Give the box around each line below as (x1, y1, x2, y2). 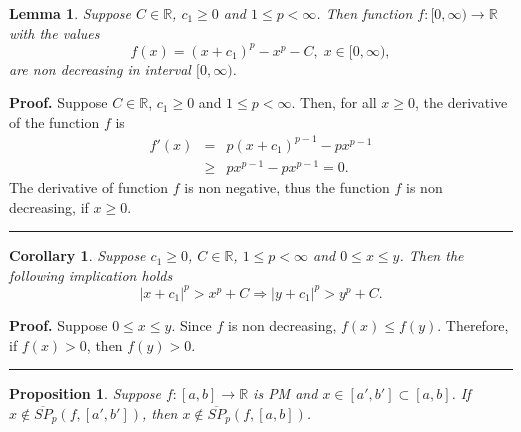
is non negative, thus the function (184, 177, 390, 198)
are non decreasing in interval (9, 58, 191, 79)
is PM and (253, 383, 318, 404)
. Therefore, (437, 314, 509, 335)
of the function (9, 111, 100, 132)
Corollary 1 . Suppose (9, 245, 146, 266)
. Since (171, 314, 212, 335)
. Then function (316, 3, 413, 23)
